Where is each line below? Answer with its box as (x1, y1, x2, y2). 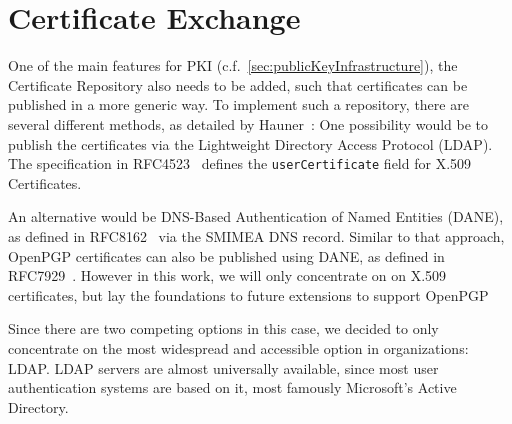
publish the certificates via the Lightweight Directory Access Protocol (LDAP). (8, 133, 493, 154)
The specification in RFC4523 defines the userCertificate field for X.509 (8, 153, 472, 174)
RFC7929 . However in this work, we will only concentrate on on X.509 (8, 265, 447, 286)
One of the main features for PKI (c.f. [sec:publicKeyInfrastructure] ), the (8, 55, 458, 76)
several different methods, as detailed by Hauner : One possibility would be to (8, 113, 489, 134)
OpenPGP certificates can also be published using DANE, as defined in (8, 245, 445, 266)
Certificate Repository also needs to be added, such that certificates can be (8, 74, 468, 95)
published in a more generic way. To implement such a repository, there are (8, 94, 469, 115)
